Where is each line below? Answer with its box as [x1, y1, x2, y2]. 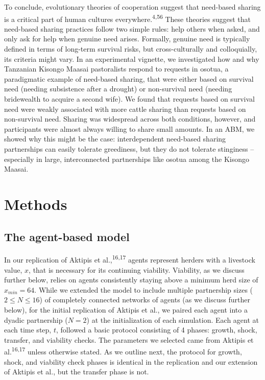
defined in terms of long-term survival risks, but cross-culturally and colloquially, [4, 43, 257, 54]
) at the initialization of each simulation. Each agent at [86, 314, 259, 325]
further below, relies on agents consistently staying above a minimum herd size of [4, 274, 258, 285]
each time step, [4, 324, 52, 335]
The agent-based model [4, 228, 130, 244]
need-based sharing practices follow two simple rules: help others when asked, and [4, 23, 260, 34]
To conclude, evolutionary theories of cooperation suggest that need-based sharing [4, 2, 261, 12]
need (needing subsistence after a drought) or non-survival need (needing [4, 83, 232, 94]
